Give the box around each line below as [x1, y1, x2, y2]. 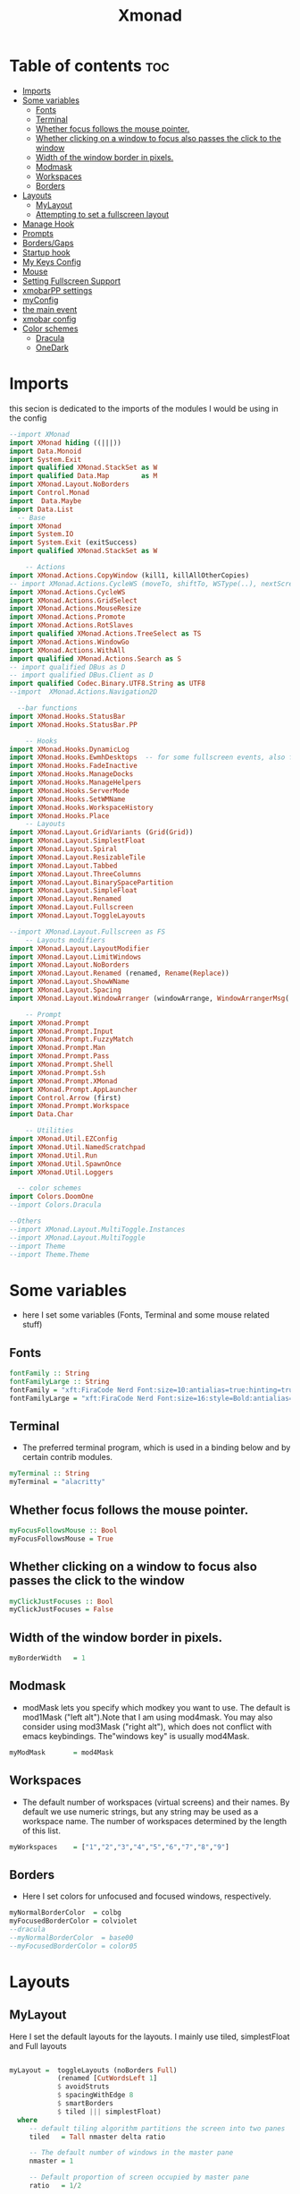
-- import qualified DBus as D [9, 662, 126, 671]
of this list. [21, 1825, 61, 1836]
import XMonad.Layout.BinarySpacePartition [9, 878, 174, 887]
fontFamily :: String [9, 1369, 90, 1379]
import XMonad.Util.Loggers [9, 1167, 114, 1177]
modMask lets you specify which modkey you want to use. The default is [21, 1702, 291, 1712]
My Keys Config [21, 256, 82, 267]
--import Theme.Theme [9, 1250, 90, 1259]
